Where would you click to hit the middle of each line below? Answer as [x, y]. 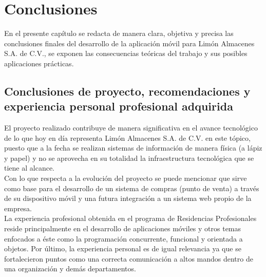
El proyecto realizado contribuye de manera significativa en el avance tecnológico [131, 128]
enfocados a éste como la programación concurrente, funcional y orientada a [123, 238]
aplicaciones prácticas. [39, 63]
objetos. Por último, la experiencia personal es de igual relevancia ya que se [123, 248]
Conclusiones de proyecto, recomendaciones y [127, 91]
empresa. [18, 208]
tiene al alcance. [29, 168]
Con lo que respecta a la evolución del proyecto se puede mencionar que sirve [126, 178]
